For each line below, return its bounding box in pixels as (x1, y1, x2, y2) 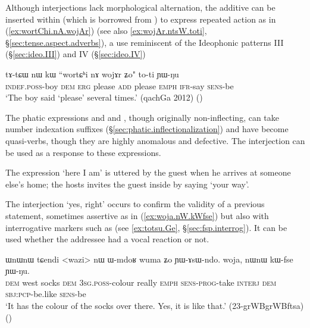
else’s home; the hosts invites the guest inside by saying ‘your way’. (5, 177, 249, 190)
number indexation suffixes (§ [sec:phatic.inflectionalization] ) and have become (5, 123, 289, 135)
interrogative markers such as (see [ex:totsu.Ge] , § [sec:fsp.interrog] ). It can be (5, 221, 287, 233)
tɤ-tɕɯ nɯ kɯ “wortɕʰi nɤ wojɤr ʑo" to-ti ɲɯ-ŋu (5, 67, 179, 80)
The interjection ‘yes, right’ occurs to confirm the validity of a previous (5, 198, 265, 210)
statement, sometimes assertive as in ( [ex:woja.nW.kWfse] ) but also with (5, 209, 269, 221)
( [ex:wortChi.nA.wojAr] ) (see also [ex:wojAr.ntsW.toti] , (5, 24, 207, 37)
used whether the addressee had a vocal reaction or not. (5, 233, 209, 245)
